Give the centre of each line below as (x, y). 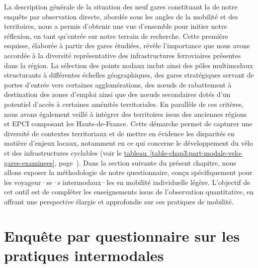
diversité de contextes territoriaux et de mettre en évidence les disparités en (120, 133)
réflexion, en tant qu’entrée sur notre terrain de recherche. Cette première (116, 36)
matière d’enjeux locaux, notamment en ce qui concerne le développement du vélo (129, 143)
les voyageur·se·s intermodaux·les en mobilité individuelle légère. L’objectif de (127, 182)
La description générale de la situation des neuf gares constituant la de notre (121, 6)
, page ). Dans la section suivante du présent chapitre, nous (145, 162)
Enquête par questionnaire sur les (122, 235)
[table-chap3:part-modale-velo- (196, 152)
